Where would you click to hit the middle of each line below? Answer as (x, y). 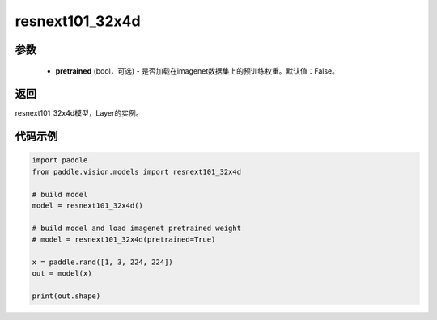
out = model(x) (62, 274)
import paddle (60, 160)
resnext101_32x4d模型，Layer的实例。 (79, 113)
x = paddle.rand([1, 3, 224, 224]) (102, 262)
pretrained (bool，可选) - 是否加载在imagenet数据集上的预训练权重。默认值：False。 (197, 71)
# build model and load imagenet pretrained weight (137, 228)
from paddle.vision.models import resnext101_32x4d (137, 171)
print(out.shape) (66, 296)
